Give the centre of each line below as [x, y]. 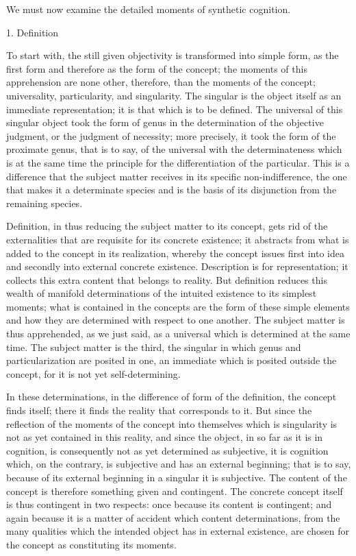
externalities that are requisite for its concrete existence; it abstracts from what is [178, 239]
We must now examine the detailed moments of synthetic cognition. [149, 9]
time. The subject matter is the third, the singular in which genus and [154, 347]
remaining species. [44, 203]
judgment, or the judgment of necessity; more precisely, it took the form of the [171, 135]
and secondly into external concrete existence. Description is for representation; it [177, 266]
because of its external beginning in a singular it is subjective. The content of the [177, 477]
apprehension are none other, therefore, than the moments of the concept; [161, 82]
